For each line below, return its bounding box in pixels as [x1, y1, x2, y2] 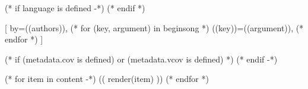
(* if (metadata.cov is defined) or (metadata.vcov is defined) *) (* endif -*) [5, 52, 278, 65]
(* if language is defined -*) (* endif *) [5, 2, 145, 14]
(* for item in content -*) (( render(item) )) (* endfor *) [5, 72, 209, 85]
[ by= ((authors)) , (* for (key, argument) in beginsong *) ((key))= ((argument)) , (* [5, 21, 304, 34]
